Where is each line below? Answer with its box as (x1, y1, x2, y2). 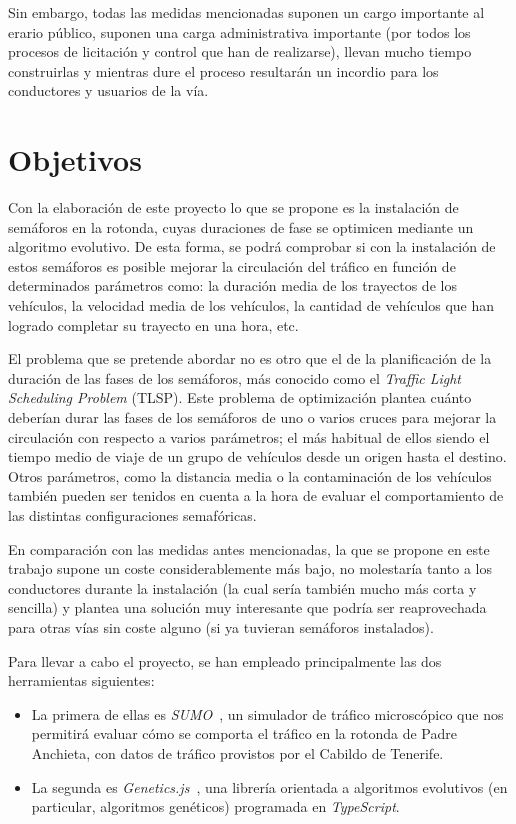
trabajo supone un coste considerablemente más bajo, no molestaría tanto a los (8, 558, 492, 579)
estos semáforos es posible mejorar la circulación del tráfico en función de (8, 255, 456, 276)
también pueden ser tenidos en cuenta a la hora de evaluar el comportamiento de (8, 485, 504, 506)
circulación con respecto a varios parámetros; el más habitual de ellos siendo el (8, 426, 490, 447)
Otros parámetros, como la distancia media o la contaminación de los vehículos (8, 465, 492, 486)
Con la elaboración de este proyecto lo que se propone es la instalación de (8, 197, 459, 218)
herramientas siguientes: (8, 670, 155, 691)
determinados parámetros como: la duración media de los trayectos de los (8, 275, 457, 296)
